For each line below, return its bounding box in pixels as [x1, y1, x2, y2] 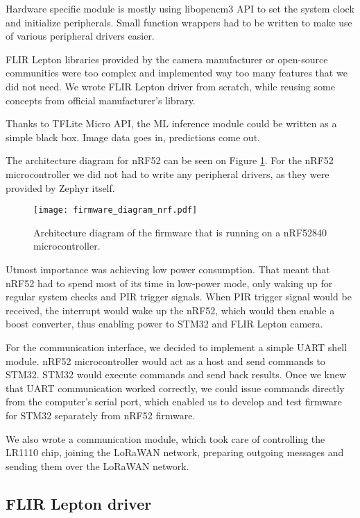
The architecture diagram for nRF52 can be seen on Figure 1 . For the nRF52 [6, 153, 334, 168]
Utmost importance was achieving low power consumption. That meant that [6, 261, 330, 276]
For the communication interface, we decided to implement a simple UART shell [6, 339, 348, 354]
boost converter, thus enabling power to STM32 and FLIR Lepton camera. [6, 316, 323, 331]
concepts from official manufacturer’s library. [6, 92, 196, 107]
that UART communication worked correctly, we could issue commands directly [6, 380, 345, 395]
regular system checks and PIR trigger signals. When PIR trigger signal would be [6, 289, 352, 304]
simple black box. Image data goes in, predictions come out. [6, 129, 260, 144]
